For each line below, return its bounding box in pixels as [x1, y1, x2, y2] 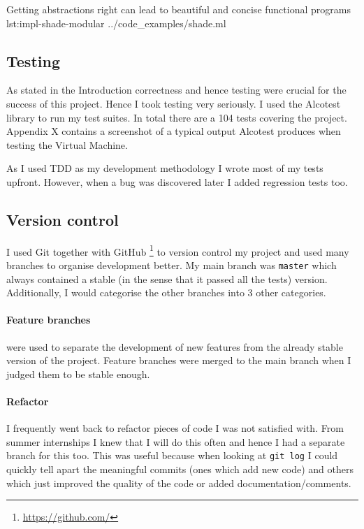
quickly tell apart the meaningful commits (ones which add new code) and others [6, 462, 354, 477]
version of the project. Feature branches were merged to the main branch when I [6, 353, 351, 368]
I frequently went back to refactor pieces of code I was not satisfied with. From [6, 421, 344, 435]
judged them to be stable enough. [6, 366, 150, 381]
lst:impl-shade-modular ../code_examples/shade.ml [6, 15, 226, 30]
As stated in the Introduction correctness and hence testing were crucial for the [6, 82, 347, 97]
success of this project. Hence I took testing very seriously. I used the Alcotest [6, 96, 341, 110]
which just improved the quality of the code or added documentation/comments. [6, 475, 351, 490]
